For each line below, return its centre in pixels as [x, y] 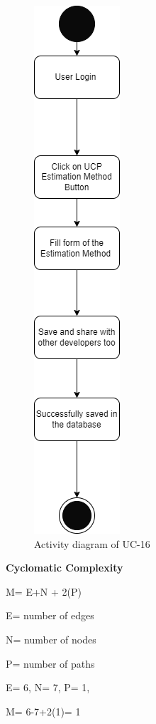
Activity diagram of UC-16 [92, 543]
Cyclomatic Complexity [65, 568]
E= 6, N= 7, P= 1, [48, 687]
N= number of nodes [51, 639]
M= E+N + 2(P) [44, 591]
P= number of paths [50, 663]
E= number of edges [50, 615]
